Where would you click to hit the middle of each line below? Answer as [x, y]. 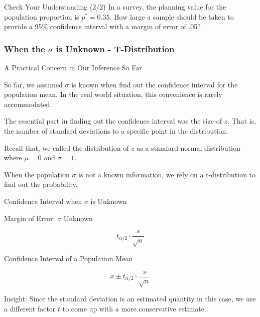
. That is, [242, 121]
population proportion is [42, 16]
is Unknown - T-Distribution [115, 48]
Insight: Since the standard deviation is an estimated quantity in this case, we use [130, 299]
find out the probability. [41, 184]
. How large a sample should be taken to [172, 16]
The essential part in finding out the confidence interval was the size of [113, 121]
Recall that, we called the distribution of [67, 147]
